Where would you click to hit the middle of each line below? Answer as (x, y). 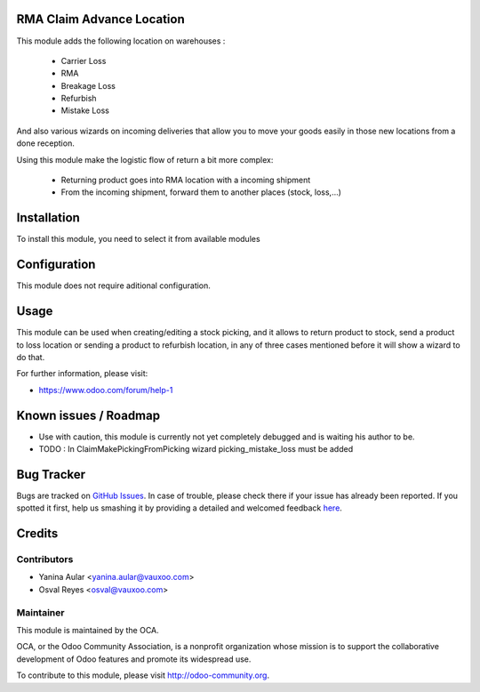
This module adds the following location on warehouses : (121, 41)
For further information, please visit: (82, 374)
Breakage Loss (88, 85)
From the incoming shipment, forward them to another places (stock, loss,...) (201, 192)
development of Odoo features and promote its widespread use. (134, 659)
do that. (31, 357)
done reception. (45, 143)
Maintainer (40, 612)
